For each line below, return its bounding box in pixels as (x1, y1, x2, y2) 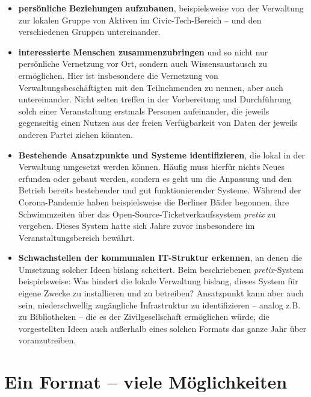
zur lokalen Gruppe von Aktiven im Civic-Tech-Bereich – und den (18, 13, 262, 26)
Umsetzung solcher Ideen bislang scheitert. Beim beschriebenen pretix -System (18, 263, 304, 275)
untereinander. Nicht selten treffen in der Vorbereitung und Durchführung (18, 93, 291, 105)
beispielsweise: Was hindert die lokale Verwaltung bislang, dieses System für (18, 275, 298, 287)
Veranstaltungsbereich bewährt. (18, 231, 135, 243)
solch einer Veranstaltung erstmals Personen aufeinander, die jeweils (18, 104, 269, 117)
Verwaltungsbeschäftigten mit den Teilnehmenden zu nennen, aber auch (18, 81, 283, 93)
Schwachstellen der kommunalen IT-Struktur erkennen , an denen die (18, 251, 303, 264)
